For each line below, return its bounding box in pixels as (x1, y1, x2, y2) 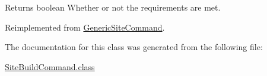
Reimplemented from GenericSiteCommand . (5, 21, 165, 33)
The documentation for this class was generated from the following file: (5, 41, 263, 53)
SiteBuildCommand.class (5, 60, 95, 72)
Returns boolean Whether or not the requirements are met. (5, 1, 221, 13)
